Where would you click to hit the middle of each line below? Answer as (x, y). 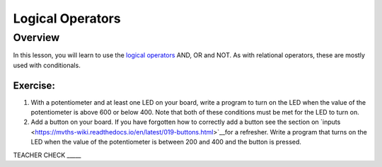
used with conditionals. (47, 65)
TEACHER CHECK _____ (47, 155)
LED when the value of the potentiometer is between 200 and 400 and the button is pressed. (166, 142)
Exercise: (34, 85)
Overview (36, 38)
